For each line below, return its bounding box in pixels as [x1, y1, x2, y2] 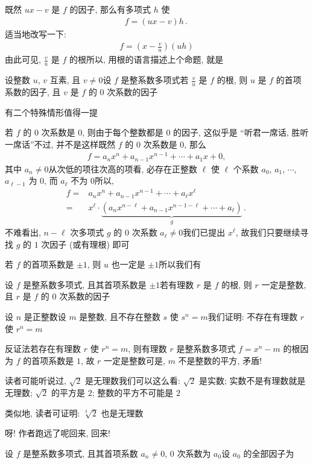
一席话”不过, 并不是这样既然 [5, 137, 116, 150]
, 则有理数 [128, 342, 167, 355]
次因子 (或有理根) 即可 [41, 237, 130, 250]
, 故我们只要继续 [235, 226, 300, 239]
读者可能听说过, [5, 374, 66, 387]
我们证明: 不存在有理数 [207, 310, 298, 323]
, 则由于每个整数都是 [82, 126, 163, 139]
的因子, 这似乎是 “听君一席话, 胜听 [173, 126, 309, 139]
